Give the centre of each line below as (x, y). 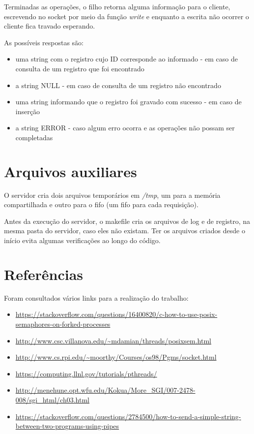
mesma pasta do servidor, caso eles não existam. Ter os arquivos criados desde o (125, 231)
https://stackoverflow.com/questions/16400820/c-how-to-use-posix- (116, 314)
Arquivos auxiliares (71, 171)
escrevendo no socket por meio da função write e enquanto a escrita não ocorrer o (127, 16)
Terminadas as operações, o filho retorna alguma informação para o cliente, (117, 6)
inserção (28, 111)
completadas (34, 137)
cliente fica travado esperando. (50, 26)
